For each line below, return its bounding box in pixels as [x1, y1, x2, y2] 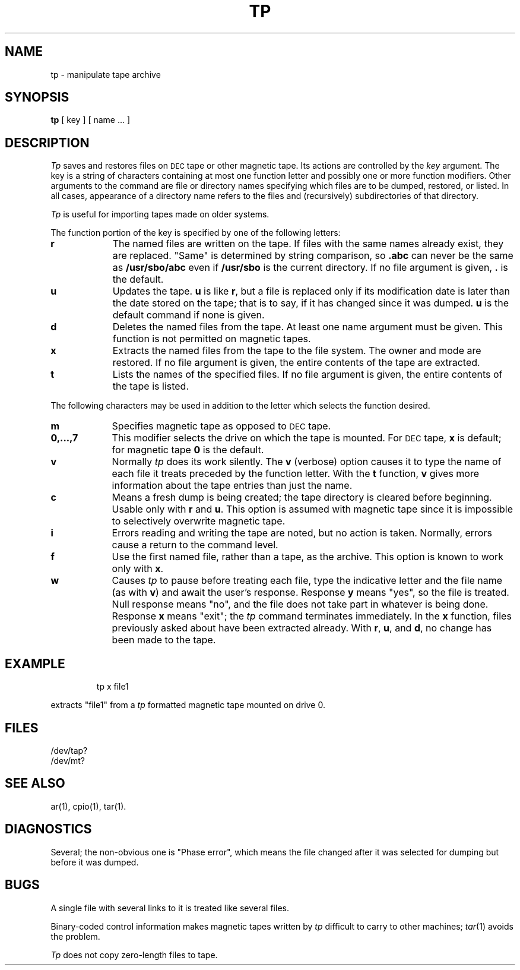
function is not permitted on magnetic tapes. [112, 333, 311, 345]
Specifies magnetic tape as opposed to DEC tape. [112, 420, 331, 432]
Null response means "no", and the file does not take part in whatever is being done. [112, 598, 489, 611]
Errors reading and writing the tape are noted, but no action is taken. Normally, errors [112, 527, 492, 539]
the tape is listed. [112, 380, 189, 393]
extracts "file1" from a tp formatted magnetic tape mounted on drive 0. [50, 700, 325, 710]
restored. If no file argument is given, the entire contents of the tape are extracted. [112, 356, 480, 369]
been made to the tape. [112, 634, 216, 646]
